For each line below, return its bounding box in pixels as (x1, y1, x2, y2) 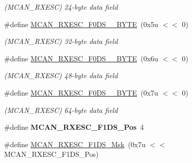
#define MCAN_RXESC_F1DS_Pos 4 (4, 122, 144, 132)
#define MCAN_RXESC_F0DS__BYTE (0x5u (4, 18, 158, 29)
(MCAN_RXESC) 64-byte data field (4, 104, 118, 115)
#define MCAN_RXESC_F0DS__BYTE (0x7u (4, 87, 158, 98)
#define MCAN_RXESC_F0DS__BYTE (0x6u (4, 53, 158, 63)
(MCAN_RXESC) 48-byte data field (4, 70, 118, 81)
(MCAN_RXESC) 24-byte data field (4, 2, 118, 12)
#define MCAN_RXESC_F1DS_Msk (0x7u (4, 138, 146, 149)
